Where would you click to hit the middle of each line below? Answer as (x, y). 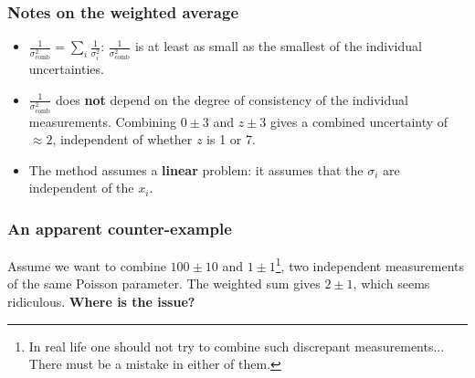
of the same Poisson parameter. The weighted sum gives (164, 283)
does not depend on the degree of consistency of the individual (232, 99)
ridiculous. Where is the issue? (101, 301)
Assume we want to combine (87, 265)
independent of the (81, 188)
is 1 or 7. (231, 139)
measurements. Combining (102, 121)
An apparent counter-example (120, 228)
